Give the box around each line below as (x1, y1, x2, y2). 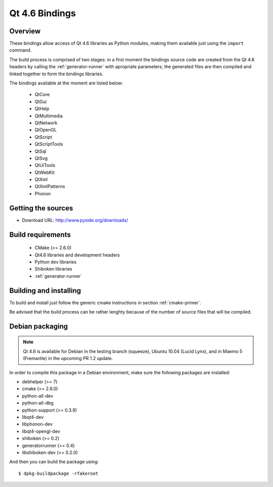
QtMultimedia (34, 113, 63, 119)
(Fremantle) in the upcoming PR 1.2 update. (23, 356, 113, 362)
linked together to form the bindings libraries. (9, 71, 104, 77)
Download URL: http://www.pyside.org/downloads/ (22, 217, 128, 223)
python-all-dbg (22, 400, 54, 406)
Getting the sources (9, 204, 73, 212)
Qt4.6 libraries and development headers (34, 252, 120, 258)
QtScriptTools (34, 141, 63, 147)
